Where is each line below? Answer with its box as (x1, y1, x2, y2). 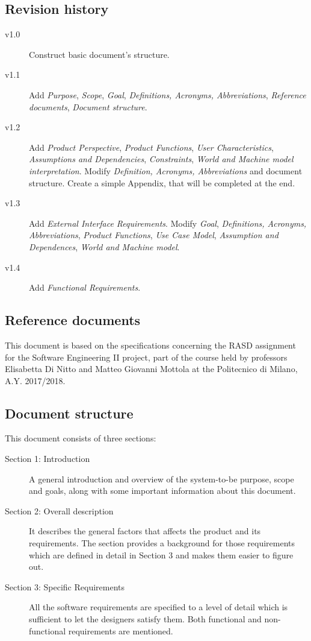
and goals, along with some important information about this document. (29, 484, 296, 497)
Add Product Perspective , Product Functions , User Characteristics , (29, 141, 274, 153)
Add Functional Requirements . (29, 281, 141, 294)
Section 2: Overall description (5, 504, 114, 517)
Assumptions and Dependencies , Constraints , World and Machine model (29, 153, 294, 165)
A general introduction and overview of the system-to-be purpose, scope (29, 472, 294, 485)
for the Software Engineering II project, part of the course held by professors (5, 350, 288, 363)
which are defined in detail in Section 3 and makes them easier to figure (29, 548, 294, 561)
